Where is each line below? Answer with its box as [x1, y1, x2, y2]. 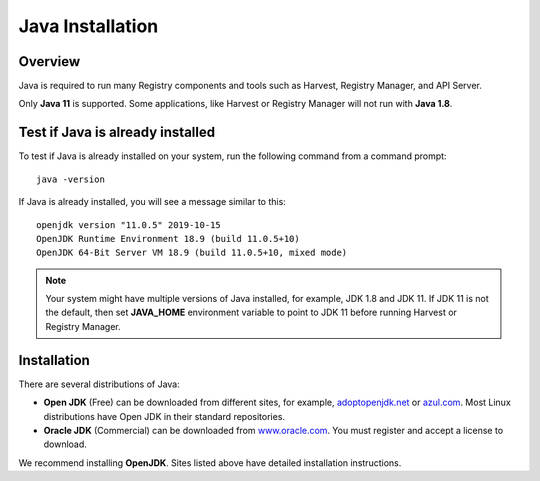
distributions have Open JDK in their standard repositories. [43, 410, 285, 422]
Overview [18, 53, 81, 70]
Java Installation [18, 15, 159, 37]
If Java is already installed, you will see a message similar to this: [18, 196, 287, 208]
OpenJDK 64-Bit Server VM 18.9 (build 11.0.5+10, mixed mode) [36, 247, 348, 259]
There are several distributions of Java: [18, 378, 180, 390]
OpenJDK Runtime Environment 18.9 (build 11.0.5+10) [36, 233, 300, 244]
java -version [36, 173, 105, 185]
